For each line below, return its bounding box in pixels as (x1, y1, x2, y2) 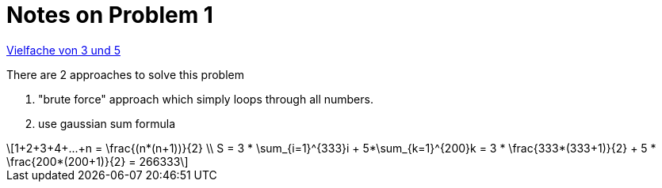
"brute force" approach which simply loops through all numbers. (38, 92, 373, 106)
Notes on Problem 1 (6, 2, 213, 28)
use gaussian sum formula (38, 116, 176, 130)
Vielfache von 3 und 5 (6, 43, 121, 57)
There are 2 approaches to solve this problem (6, 67, 244, 81)
